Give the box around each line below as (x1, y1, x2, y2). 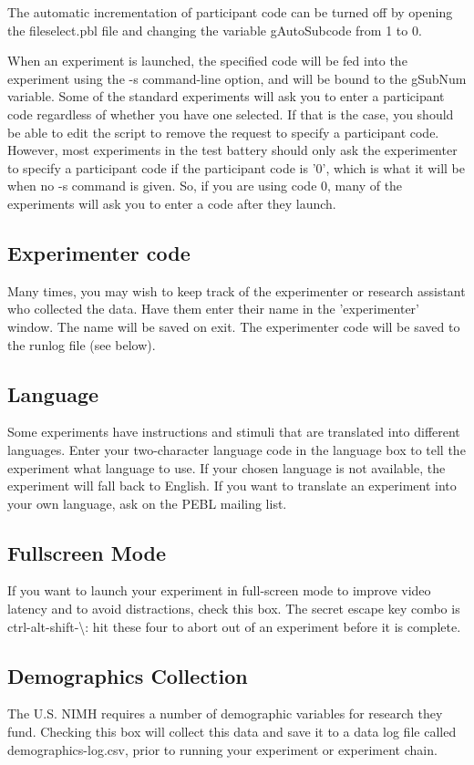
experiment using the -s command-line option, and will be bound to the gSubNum (7, 68, 467, 88)
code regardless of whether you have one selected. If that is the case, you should (7, 104, 454, 123)
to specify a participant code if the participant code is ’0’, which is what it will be (7, 158, 465, 177)
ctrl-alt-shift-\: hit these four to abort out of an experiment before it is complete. (7, 616, 461, 636)
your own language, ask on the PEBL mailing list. (7, 493, 287, 512)
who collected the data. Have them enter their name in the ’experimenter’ (7, 299, 420, 318)
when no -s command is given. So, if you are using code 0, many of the (7, 176, 403, 195)
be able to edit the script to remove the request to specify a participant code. (7, 122, 439, 141)
